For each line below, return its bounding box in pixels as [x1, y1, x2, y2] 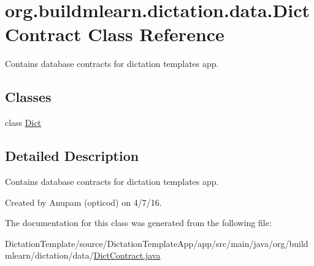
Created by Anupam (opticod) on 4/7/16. [5, 195, 162, 208]
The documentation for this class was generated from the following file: [5, 216, 272, 229]
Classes [5, 87, 52, 106]
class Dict [5, 116, 42, 129]
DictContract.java [93, 249, 161, 262]
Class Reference [88, 22, 224, 47]
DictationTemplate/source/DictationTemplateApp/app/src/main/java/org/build [5, 237, 308, 249]
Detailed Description [5, 146, 139, 165]
